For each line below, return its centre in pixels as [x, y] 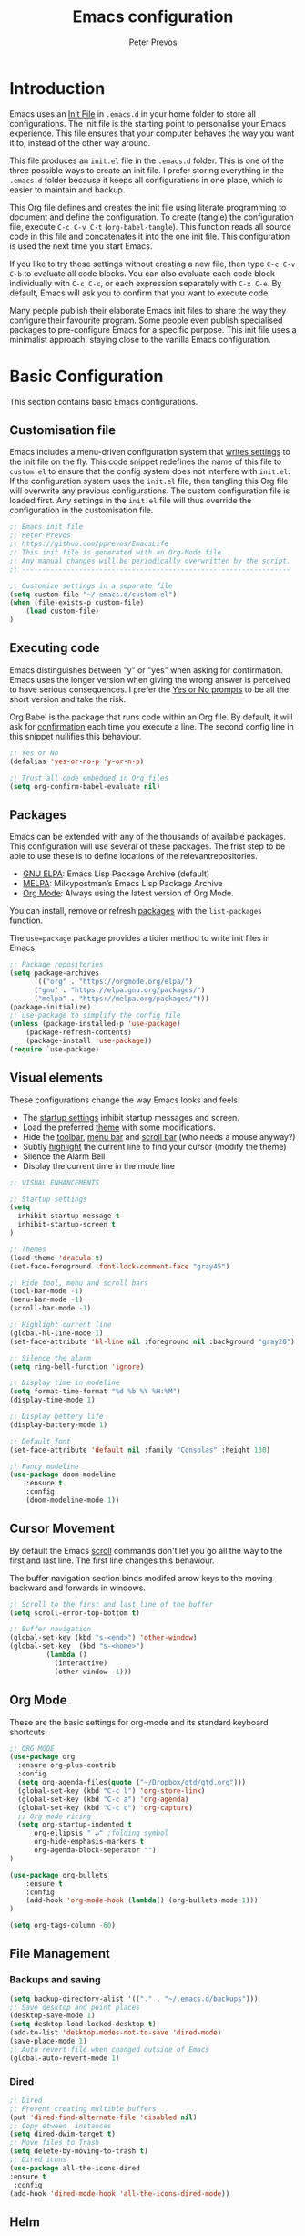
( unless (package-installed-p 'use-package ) [95, 1024]
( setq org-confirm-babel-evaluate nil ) [85, 786]
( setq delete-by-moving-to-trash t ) [79, 2151]
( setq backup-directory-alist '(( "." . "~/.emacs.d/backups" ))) [134, 1999]
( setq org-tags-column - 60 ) [63, 1926]
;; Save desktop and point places [75, 2007]
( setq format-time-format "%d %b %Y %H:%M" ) [95, 1392]
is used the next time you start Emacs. [81, 246]
